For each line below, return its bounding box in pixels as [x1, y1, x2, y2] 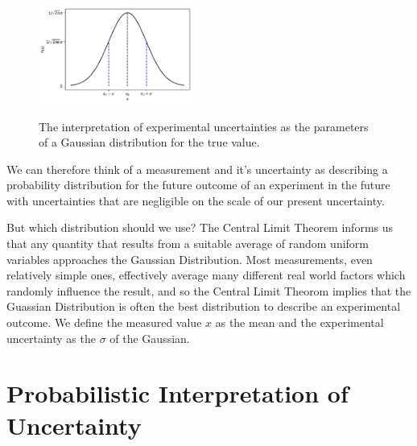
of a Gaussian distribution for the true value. [39, 134, 260, 151]
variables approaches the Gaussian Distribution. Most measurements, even [6, 250, 373, 267]
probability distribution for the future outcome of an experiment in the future [6, 176, 390, 193]
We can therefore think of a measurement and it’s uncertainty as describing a [6, 160, 388, 177]
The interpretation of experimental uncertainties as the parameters [39, 118, 369, 134]
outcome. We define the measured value [6, 314, 202, 331]
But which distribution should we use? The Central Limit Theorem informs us [6, 219, 394, 236]
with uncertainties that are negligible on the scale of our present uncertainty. [6, 192, 385, 209]
